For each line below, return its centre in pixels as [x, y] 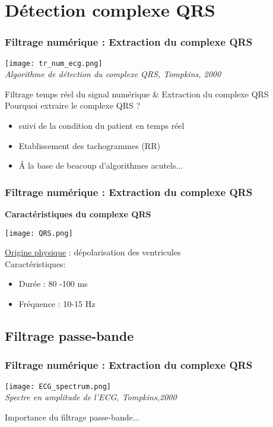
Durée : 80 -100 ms [53, 284]
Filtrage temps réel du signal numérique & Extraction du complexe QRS [137, 94]
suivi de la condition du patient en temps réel [101, 126]
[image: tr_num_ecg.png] [54, 63]
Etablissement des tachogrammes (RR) [89, 145]
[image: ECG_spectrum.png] [58, 386]
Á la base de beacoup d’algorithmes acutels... [101, 165]
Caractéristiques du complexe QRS [78, 214]
